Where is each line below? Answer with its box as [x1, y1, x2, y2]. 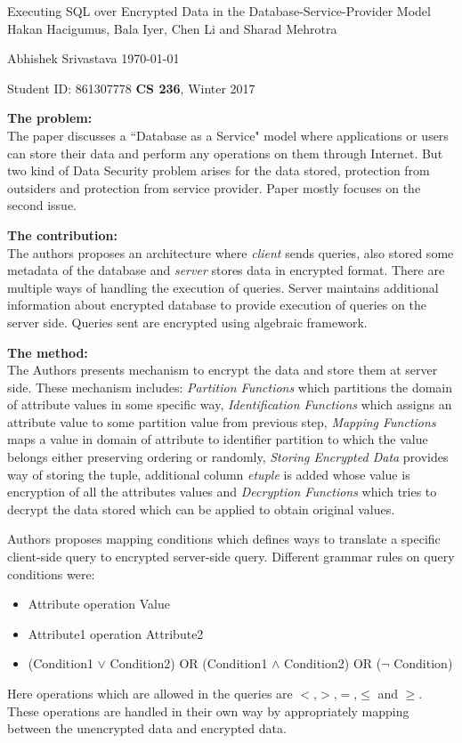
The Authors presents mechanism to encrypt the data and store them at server [7, 360, 438, 379]
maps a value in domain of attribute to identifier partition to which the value [7, 430, 428, 448]
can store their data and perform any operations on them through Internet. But [7, 143, 443, 162]
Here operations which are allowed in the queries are [7, 684, 293, 702]
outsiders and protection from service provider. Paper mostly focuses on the [7, 178, 421, 197]
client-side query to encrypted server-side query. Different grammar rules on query [7, 547, 455, 566]
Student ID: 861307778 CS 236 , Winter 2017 [7, 78, 255, 97]
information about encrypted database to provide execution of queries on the [7, 295, 426, 314]
